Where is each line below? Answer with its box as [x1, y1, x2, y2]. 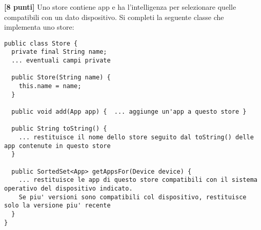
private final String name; [11, 48, 107, 56]
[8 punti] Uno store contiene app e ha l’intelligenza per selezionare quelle [4, 2, 236, 12]
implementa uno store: [4, 22, 74, 32]
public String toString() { [11, 125, 107, 133]
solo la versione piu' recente [4, 202, 111, 210]
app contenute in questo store [4, 142, 111, 150]
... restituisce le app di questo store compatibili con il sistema [18, 176, 257, 184]
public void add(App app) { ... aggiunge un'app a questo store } [11, 108, 247, 116]
